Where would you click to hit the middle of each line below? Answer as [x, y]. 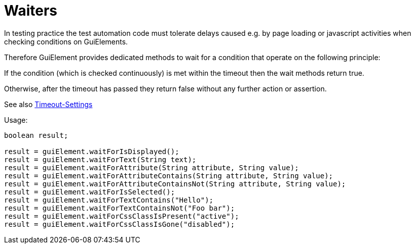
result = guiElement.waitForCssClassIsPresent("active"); [122, 216]
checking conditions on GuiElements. [66, 41]
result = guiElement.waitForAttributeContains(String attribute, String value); [169, 176]
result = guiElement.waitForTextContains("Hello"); [109, 200]
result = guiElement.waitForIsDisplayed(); [92, 151]
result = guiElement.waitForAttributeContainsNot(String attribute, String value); [175, 184]
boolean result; [36, 135]
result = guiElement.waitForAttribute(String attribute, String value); [152, 167]
